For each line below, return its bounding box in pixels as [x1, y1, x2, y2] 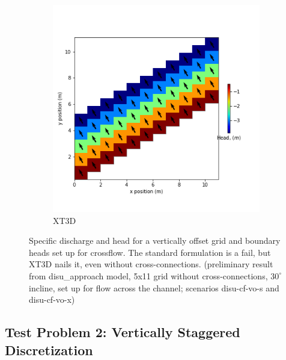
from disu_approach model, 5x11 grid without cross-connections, [29, 269, 268, 282]
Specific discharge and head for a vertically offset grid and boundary [29, 234, 281, 247]
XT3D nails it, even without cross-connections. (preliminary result [29, 258, 273, 270]
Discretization [5, 340, 93, 359]
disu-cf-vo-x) [29, 293, 75, 306]
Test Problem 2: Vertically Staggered [5, 323, 240, 341]
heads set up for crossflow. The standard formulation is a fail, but [29, 246, 271, 258]
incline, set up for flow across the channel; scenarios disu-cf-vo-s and [29, 281, 279, 294]
